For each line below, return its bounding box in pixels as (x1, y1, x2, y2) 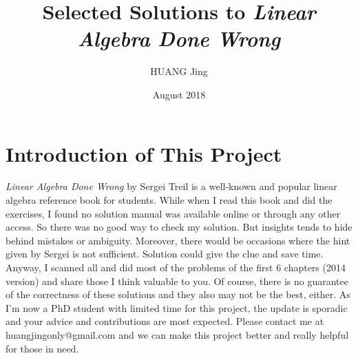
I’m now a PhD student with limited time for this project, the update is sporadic (6, 300, 348, 315)
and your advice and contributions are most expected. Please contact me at (6, 314, 324, 328)
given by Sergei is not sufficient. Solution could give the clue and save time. (6, 246, 324, 261)
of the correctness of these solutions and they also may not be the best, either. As (6, 287, 350, 302)
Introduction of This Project (6, 139, 282, 167)
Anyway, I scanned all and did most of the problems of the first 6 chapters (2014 (6, 260, 346, 274)
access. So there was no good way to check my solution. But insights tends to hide (6, 220, 352, 234)
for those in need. (6, 341, 79, 355)
